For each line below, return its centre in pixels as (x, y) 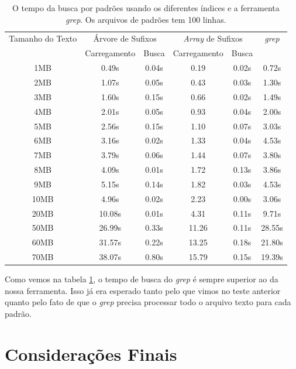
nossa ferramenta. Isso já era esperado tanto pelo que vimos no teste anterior (143, 290)
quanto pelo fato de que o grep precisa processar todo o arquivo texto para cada (148, 302)
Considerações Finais (91, 353)
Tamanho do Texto (43, 38)
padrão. (18, 313)
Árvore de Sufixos (125, 38)
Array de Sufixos (213, 38)
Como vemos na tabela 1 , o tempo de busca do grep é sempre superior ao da (142, 279)
